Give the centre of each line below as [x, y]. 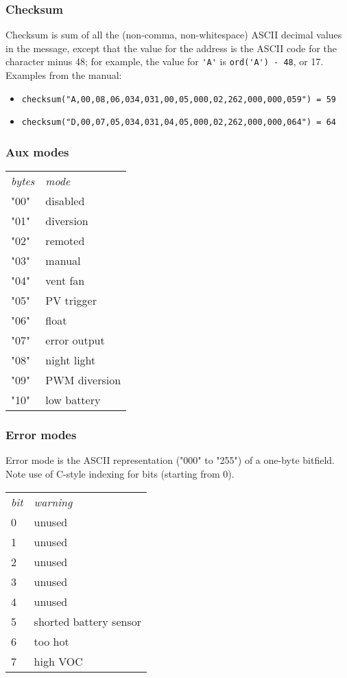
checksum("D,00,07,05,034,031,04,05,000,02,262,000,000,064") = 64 [179, 122]
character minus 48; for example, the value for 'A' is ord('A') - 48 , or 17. [165, 61]
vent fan [65, 281]
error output [75, 340]
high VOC [58, 661]
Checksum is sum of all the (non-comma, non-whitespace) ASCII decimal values [174, 35]
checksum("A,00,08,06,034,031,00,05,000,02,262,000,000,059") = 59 [179, 99]
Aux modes [37, 151]
